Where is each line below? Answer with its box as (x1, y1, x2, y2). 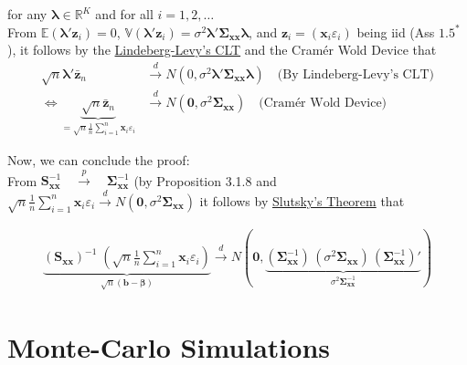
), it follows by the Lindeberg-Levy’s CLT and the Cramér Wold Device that (7, 40, 437, 59)
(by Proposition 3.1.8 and (133, 171, 277, 190)
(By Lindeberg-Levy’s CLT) (277, 68, 435, 81)
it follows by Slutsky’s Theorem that (199, 191, 405, 210)
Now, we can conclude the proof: (7, 151, 190, 170)
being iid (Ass (356, 22, 435, 41)
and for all (95, 5, 154, 23)
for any (7, 5, 48, 23)
